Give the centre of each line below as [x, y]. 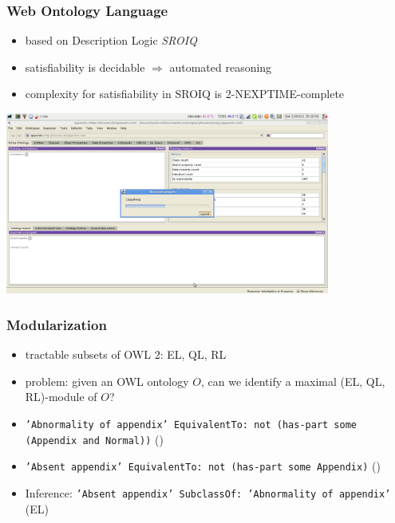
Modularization [57, 324]
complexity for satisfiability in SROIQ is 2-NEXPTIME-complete [185, 94]
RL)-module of [61, 397]
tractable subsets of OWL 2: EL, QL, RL [126, 354]
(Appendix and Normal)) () [94, 439]
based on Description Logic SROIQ [111, 40]
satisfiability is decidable [85, 67]
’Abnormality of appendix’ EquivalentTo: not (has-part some [191, 425]
